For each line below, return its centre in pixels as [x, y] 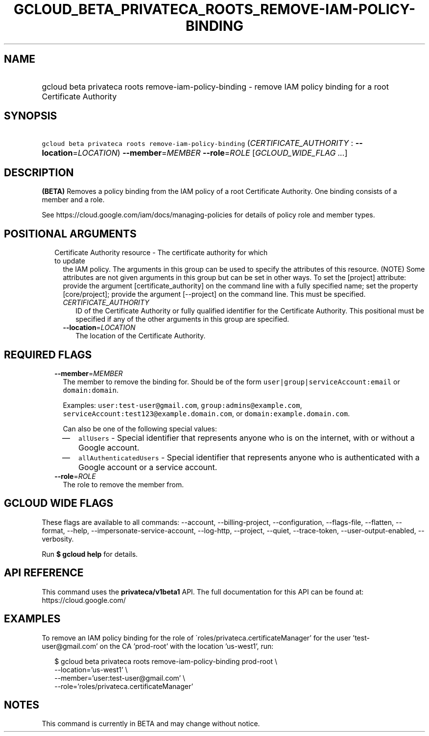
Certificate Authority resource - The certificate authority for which [161, 253]
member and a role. [73, 200]
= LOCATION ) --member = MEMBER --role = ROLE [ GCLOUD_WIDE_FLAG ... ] [210, 153]
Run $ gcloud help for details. [90, 554]
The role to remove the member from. [123, 484]
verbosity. [58, 539]
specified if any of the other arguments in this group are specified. [182, 319]
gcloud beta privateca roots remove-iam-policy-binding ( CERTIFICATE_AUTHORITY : [198, 143]
